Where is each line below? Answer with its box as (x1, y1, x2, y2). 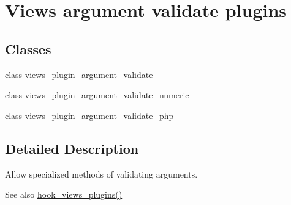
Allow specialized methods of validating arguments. (5, 167, 198, 180)
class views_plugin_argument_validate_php (5, 109, 174, 121)
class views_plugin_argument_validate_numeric (5, 88, 189, 101)
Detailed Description (5, 138, 139, 157)
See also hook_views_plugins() (5, 188, 123, 201)
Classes (5, 39, 51, 58)
